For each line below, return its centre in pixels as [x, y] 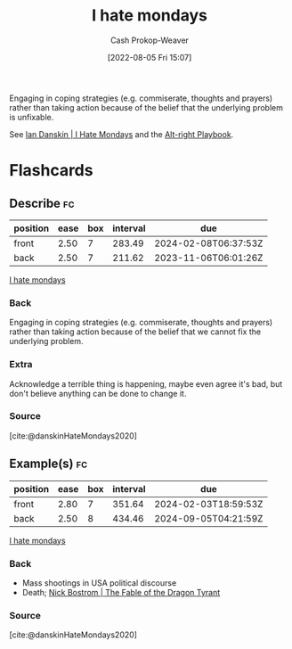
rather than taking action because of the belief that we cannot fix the [135, 332]
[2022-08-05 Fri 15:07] [150, 57]
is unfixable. [32, 117]
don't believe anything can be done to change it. [98, 393]
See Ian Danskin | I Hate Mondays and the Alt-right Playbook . [122, 134]
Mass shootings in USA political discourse [99, 583]
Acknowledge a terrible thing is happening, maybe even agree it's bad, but [146, 383]
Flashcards [51, 171]
